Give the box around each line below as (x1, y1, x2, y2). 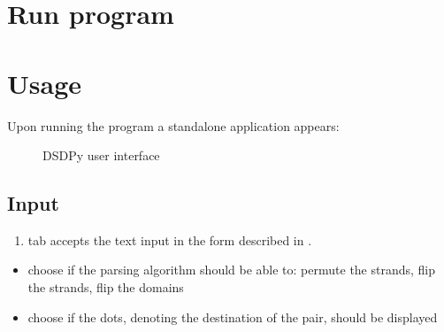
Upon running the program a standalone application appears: (7, 116, 340, 135)
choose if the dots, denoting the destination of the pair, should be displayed (27, 307, 438, 326)
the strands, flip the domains (27, 278, 184, 297)
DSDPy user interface (42, 146, 160, 165)
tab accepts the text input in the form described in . (27, 230, 312, 249)
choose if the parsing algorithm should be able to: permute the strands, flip (27, 260, 436, 279)
